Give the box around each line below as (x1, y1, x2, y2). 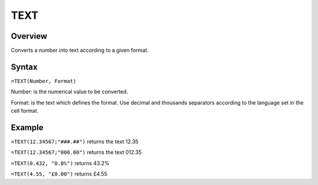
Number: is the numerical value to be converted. (11, 88, 128, 95)
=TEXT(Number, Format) (11, 78, 77, 85)
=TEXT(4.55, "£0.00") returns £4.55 (11, 170, 108, 177)
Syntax (11, 62, 38, 72)
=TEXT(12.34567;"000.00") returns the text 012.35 (11, 149, 142, 156)
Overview (11, 31, 48, 41)
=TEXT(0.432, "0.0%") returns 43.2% (11, 159, 110, 167)
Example (11, 122, 44, 132)
